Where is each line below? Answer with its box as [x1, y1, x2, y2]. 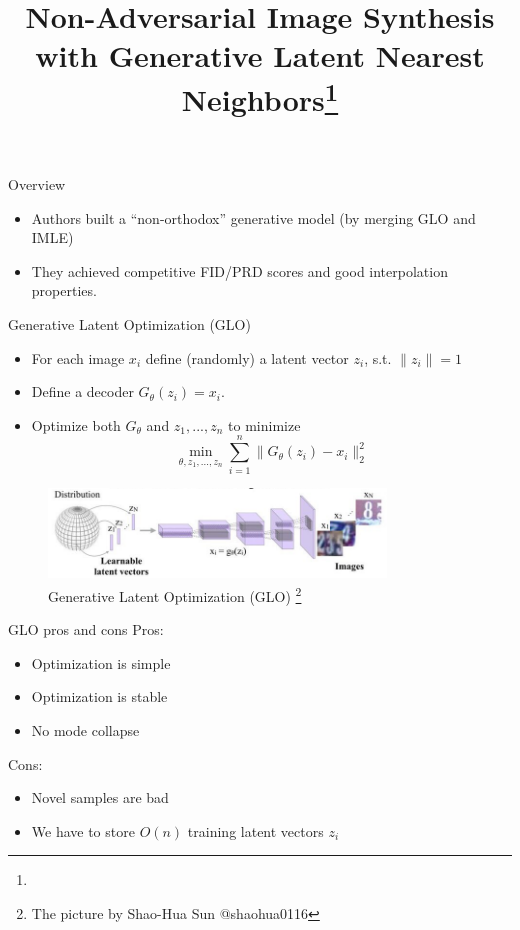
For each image [31, 347, 125, 368]
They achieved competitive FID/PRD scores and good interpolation [31, 260, 448, 281]
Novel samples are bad [31, 787, 169, 808]
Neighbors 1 [181, 74, 339, 119]
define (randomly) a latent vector [145, 347, 349, 368]
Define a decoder [31, 381, 134, 402]
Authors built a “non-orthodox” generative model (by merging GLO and [31, 207, 476, 228]
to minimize [228, 414, 301, 435]
